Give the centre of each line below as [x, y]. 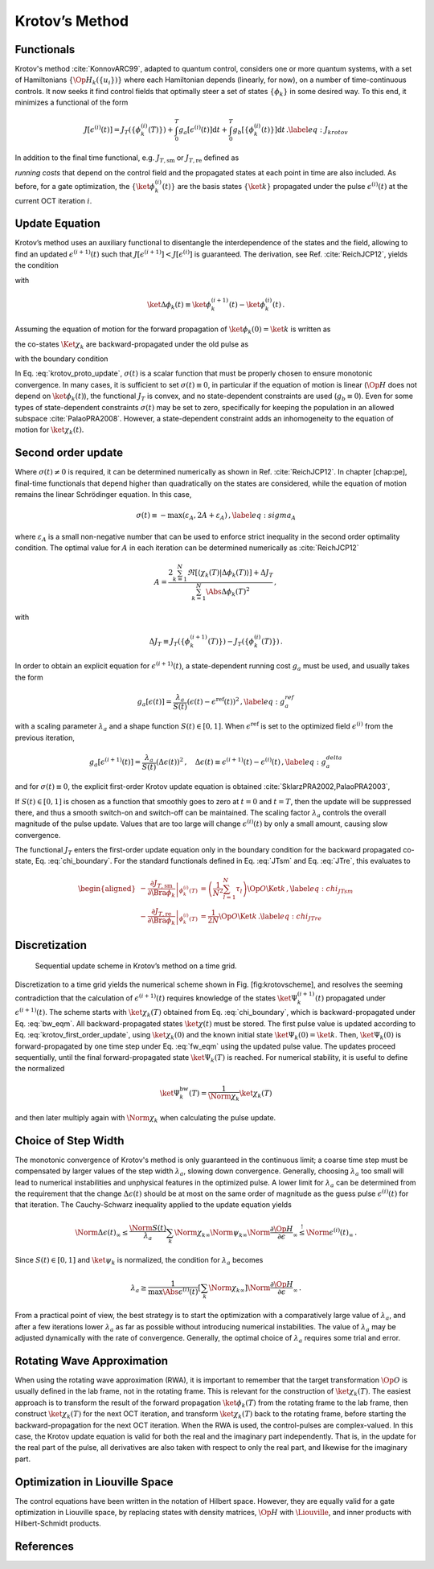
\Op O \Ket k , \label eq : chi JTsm [300, 889]
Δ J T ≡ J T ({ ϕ [170, 642]
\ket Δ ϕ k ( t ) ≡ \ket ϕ [180, 306]
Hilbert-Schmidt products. [58, 1523]
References [44, 1547]
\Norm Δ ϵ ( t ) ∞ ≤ [102, 1233]
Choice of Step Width [70, 1141]
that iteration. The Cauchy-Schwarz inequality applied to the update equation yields [154, 1205]
